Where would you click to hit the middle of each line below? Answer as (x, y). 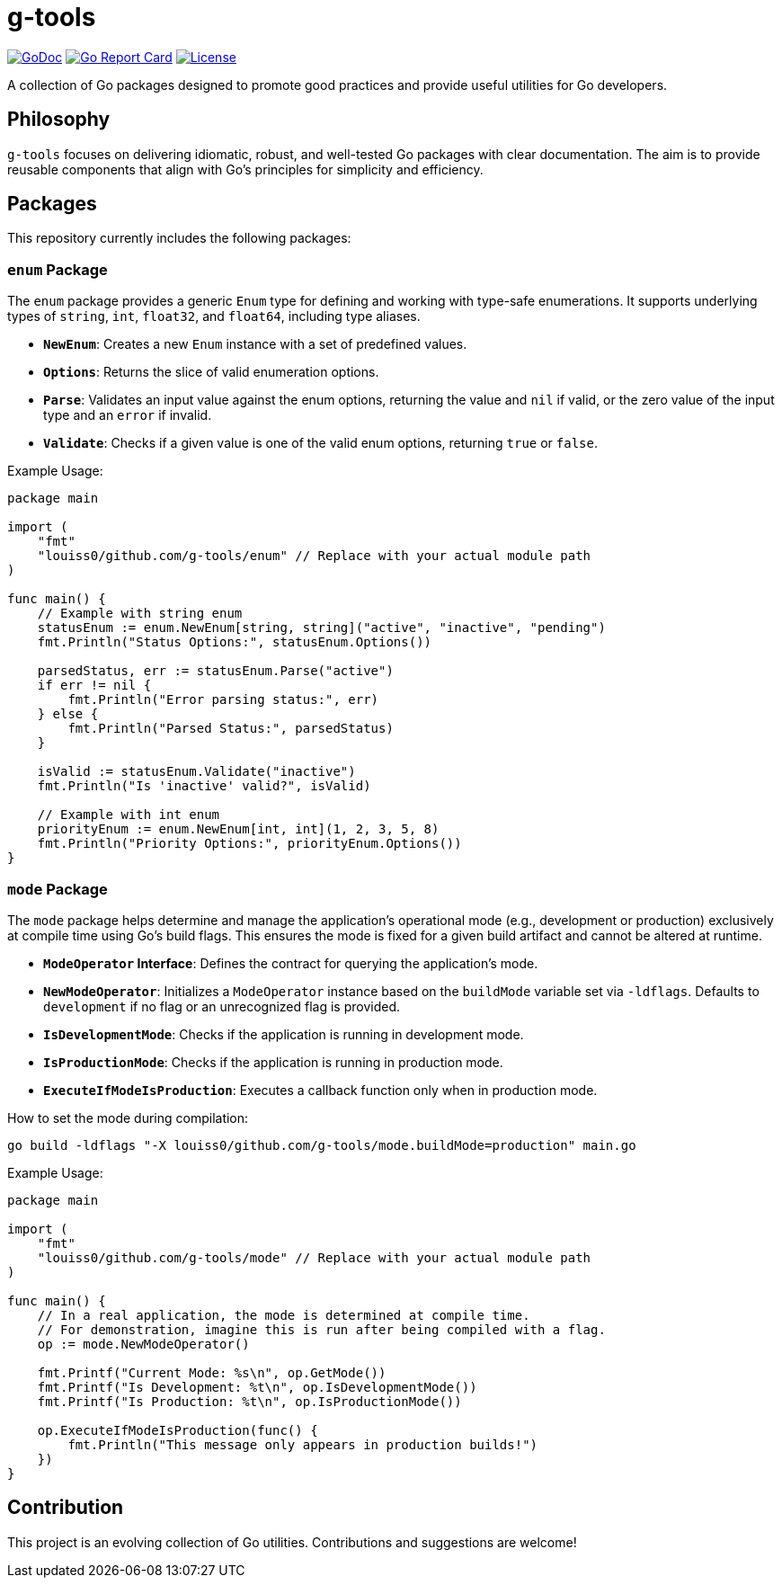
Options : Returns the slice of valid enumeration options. (211, 372)
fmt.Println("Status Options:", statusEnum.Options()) (235, 642)
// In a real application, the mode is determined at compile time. (284, 1315)
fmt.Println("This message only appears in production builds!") (303, 1444)
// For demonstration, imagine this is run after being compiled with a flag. (321, 1329)
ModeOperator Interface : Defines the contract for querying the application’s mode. (291, 963)
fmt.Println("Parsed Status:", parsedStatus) (231, 729)
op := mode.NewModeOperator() (143, 1344)
